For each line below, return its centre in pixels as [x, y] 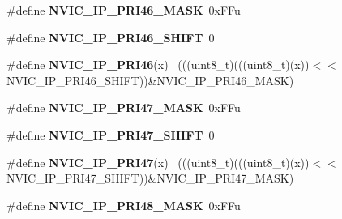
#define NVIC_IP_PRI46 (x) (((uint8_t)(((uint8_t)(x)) [158, 64]
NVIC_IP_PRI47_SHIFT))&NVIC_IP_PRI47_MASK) [150, 178]
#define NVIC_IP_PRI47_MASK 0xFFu [124, 107]
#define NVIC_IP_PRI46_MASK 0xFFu [124, 10]
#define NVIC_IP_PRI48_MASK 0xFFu [124, 205]
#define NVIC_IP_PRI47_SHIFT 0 [111, 134]
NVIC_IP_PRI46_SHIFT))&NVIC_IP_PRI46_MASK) [150, 80]
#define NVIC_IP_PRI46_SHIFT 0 [111, 37]
